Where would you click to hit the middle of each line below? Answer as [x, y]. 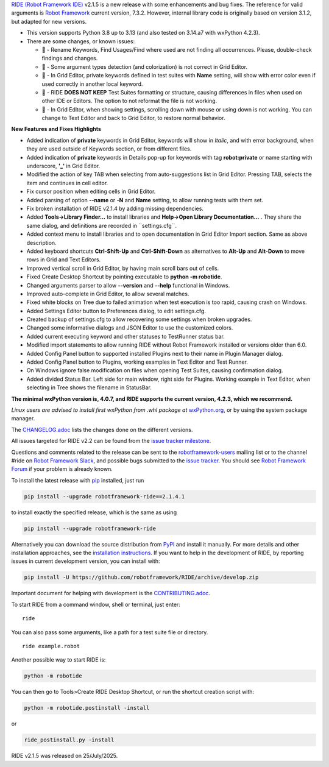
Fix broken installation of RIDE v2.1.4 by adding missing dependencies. [115, 208]
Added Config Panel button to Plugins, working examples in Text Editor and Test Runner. [137, 362]
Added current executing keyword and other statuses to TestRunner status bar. [126, 336]
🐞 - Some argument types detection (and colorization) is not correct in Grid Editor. [145, 66]
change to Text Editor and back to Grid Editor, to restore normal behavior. [133, 118]
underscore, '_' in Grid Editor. [63, 166]
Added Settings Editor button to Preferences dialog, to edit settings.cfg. [116, 311]
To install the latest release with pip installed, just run [78, 480]
